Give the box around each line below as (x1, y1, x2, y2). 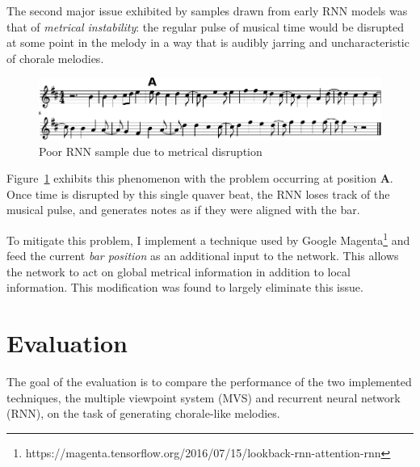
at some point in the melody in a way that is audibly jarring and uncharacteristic (6, 34, 409, 51)
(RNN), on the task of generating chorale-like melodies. (6, 405, 280, 422)
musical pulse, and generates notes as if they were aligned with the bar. (6, 201, 360, 218)
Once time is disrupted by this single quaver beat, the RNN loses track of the (6, 185, 390, 202)
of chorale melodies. (6, 49, 104, 66)
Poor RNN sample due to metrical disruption (39, 142, 262, 159)
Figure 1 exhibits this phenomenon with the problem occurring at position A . (6, 170, 393, 187)
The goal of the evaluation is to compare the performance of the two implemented (6, 373, 412, 390)
